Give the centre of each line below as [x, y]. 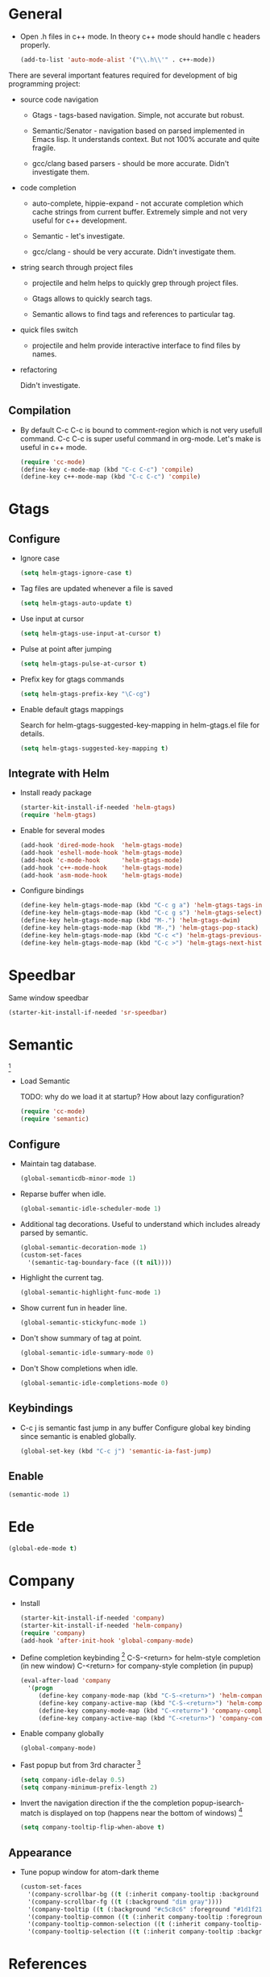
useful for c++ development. [79, 220]
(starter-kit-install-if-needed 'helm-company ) [101, 1625]
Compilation [39, 411]
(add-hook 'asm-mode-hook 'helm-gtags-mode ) [101, 875]
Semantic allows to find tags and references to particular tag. [133, 314]
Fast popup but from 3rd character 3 [80, 1764]
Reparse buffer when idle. [63, 1194]
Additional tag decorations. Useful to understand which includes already [140, 1224]
